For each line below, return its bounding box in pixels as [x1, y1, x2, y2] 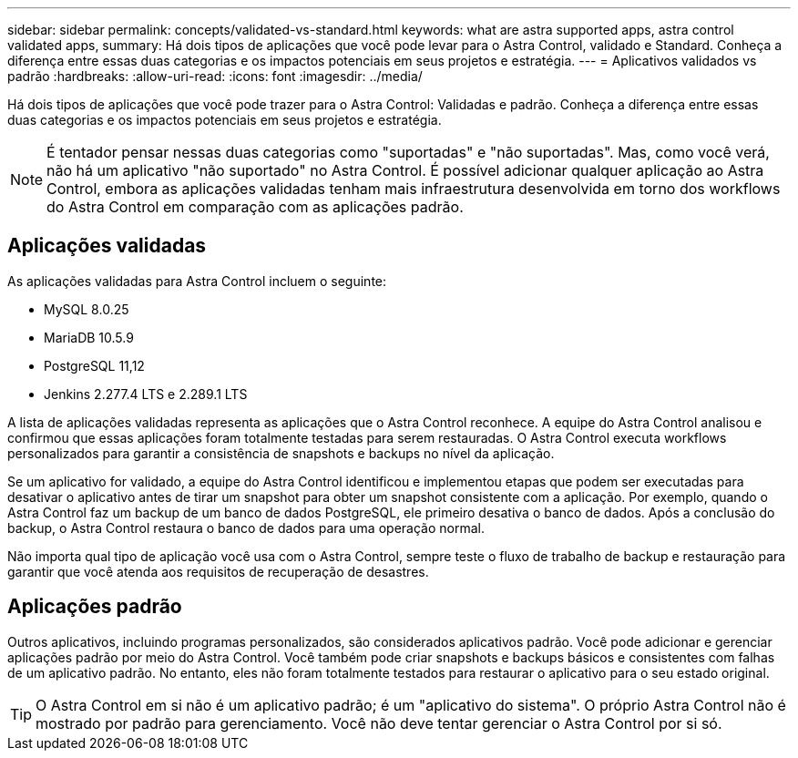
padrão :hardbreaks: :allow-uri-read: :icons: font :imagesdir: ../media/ [7, 68, 423, 84]
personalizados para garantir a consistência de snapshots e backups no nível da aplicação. [7, 445, 555, 461]
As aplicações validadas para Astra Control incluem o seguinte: [7, 272, 387, 289]
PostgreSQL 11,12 [44, 357, 145, 374]
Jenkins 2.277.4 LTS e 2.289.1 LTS [44, 385, 248, 402]
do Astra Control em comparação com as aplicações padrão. [46, 198, 464, 216]
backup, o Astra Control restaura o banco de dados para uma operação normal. [7, 519, 485, 536]
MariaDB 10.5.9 [44, 329, 134, 345]
